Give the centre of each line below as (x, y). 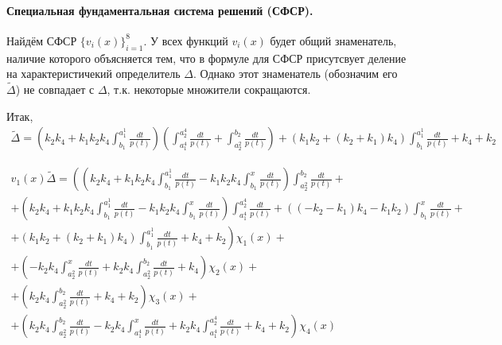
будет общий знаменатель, (333, 40)
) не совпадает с (55, 89)
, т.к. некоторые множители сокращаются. (209, 89)
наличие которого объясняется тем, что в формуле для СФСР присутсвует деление (206, 58)
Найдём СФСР (42, 40)
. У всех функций (186, 40)
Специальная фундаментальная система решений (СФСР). (160, 10)
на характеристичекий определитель (93, 74)
